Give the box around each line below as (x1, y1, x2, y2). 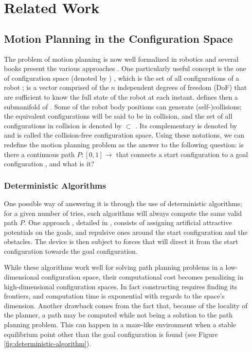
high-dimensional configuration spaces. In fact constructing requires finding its (4, 281, 237, 291)
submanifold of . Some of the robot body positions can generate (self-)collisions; (4, 101, 242, 111)
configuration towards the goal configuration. (4, 246, 138, 256)
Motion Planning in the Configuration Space (4, 31, 233, 46)
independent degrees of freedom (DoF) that (117, 82, 247, 92)
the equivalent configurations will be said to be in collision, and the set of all (4, 111, 233, 121)
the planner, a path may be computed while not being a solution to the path (4, 310, 233, 320)
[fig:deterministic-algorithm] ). (4, 338, 91, 349)
